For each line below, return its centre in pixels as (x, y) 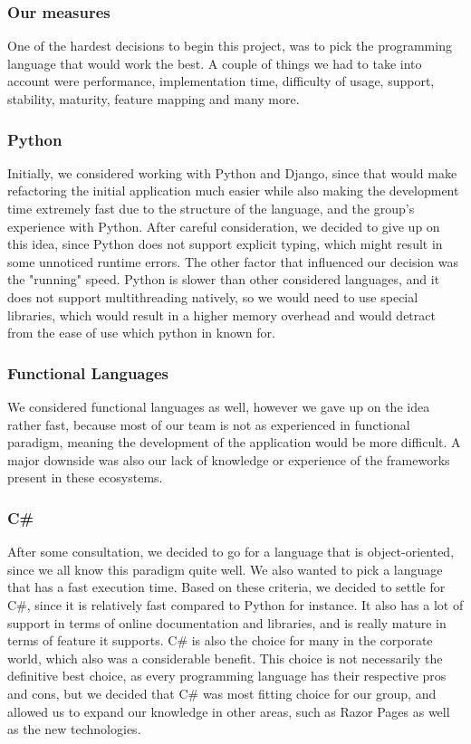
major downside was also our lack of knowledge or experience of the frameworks (229, 459)
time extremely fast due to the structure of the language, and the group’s (211, 208)
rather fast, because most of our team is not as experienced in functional (209, 424)
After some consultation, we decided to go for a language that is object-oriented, (231, 552)
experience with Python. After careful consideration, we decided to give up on (224, 226)
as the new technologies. (74, 729)
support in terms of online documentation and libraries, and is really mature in (227, 622)
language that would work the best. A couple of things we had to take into (215, 63)
